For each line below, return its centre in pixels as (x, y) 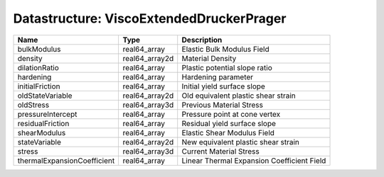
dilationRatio (38, 67)
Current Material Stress (220, 151)
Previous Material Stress (222, 105)
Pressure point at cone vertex (231, 114)
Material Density (209, 58)
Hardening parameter (218, 76)
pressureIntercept (47, 114)
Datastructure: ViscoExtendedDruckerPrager (150, 18)
